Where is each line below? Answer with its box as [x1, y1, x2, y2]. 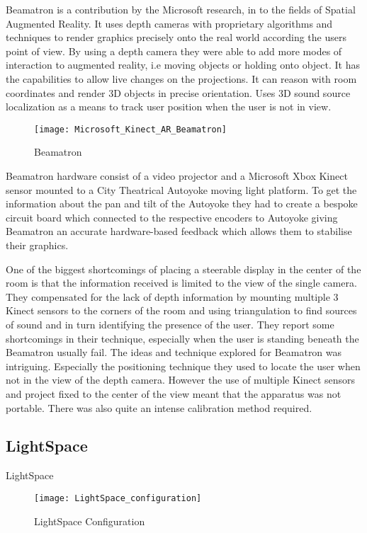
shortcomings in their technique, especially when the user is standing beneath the [6, 331, 359, 345]
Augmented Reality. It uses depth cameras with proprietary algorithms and [6, 16, 333, 30]
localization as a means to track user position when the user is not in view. [6, 99, 332, 114]
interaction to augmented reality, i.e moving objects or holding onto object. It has [6, 57, 361, 72]
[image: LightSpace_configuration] [34, 493, 202, 503]
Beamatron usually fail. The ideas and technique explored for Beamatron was [6, 345, 342, 360]
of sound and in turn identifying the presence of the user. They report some [6, 316, 334, 331]
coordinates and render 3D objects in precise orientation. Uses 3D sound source [6, 85, 351, 100]
